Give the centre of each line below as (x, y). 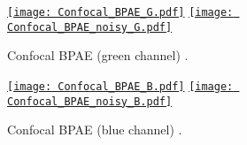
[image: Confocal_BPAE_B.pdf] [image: (120, 86)
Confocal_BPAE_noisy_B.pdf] (90, 101)
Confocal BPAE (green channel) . (98, 55)
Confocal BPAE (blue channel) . (95, 130)
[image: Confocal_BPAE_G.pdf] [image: (120, 12)
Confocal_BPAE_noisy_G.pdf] (90, 27)
